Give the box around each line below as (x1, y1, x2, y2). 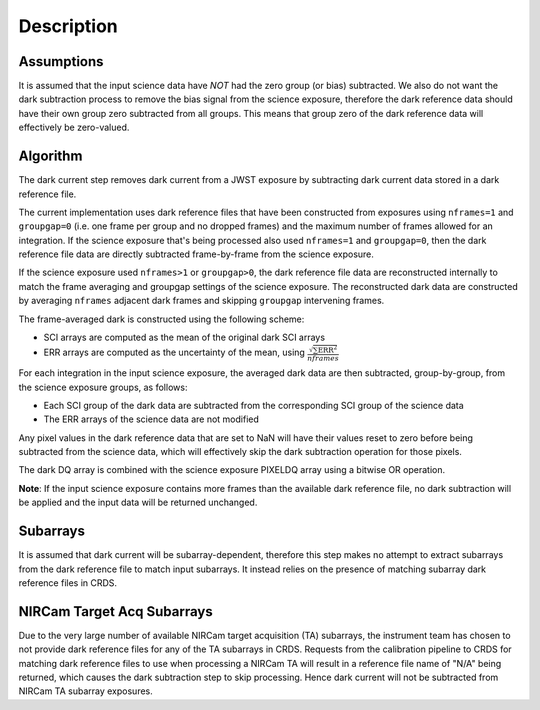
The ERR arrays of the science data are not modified (43, 413, 260, 425)
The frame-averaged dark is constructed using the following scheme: (18, 313, 305, 325)
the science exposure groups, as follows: (18, 381, 188, 393)
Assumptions (18, 53, 104, 70)
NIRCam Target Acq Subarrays (18, 603, 214, 620)
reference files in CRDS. (18, 576, 118, 589)
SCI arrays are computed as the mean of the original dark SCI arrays (43, 331, 325, 344)
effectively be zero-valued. (18, 121, 130, 134)
